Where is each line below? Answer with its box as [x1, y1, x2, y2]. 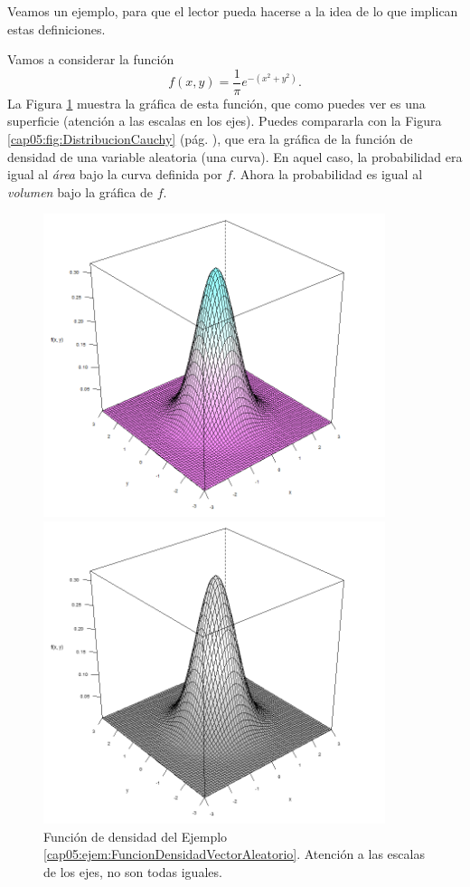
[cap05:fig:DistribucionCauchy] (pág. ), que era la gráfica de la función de [7, 129, 413, 148]
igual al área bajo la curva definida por [7, 165, 222, 184]
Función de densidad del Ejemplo [43, 826, 228, 845]
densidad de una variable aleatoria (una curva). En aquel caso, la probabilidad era [7, 147, 463, 166]
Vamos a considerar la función [7, 50, 174, 69]
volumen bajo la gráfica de [7, 182, 153, 201]
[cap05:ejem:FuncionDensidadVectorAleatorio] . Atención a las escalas [43, 844, 425, 863]
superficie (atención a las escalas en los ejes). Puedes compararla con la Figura [7, 111, 442, 130]
